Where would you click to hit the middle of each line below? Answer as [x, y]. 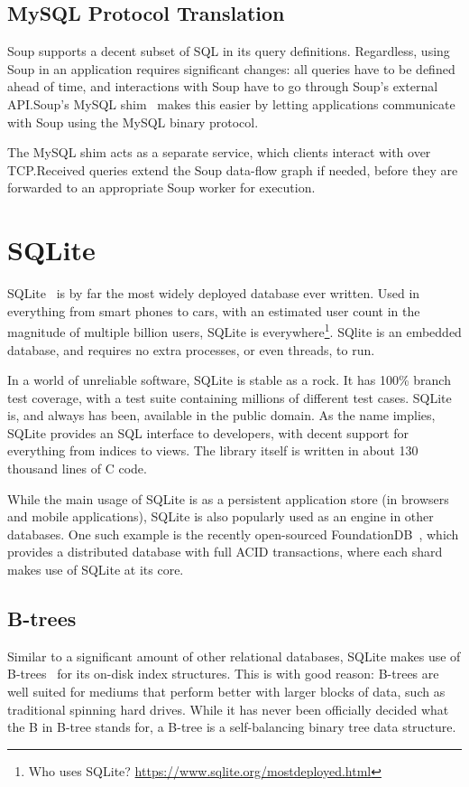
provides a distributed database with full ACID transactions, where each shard [225, 552]
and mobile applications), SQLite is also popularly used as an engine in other [221, 516]
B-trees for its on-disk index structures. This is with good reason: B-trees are [223, 674]
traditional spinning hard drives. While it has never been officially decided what [228, 709]
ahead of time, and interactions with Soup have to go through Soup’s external [223, 86]
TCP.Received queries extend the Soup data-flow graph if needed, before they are [233, 169]
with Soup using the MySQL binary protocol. [133, 122]
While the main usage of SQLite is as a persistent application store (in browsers [228, 498]
